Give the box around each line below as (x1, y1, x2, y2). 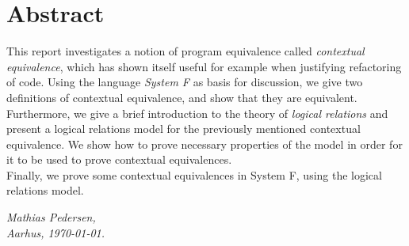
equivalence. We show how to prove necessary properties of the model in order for (6, 135, 403, 152)
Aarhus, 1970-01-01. (6, 224, 105, 240)
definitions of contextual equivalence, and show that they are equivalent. (6, 89, 357, 105)
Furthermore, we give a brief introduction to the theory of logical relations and (6, 104, 388, 121)
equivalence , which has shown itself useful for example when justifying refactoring (6, 58, 402, 74)
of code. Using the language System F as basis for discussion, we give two (6, 74, 363, 90)
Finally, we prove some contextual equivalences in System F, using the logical (6, 166, 382, 183)
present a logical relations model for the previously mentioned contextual (6, 120, 361, 137)
